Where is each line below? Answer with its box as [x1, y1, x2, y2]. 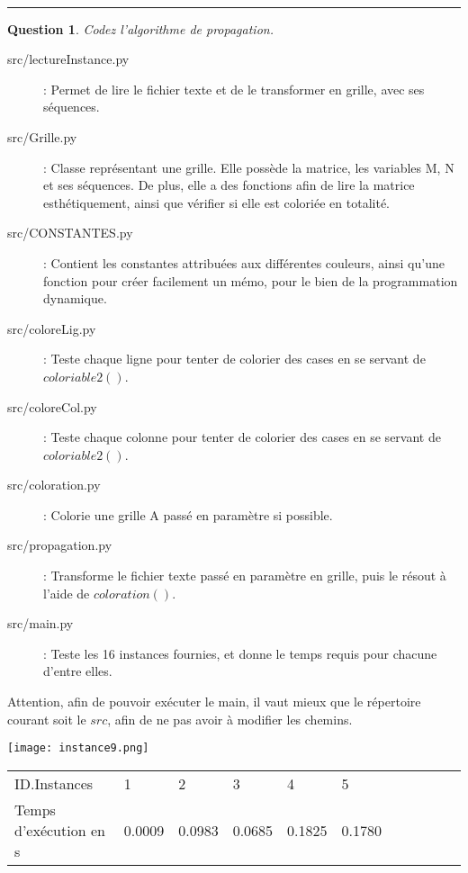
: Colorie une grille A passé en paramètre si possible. [43, 505, 333, 524]
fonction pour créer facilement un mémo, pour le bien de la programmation [43, 271, 458, 290]
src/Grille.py [7, 127, 77, 146]
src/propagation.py [7, 535, 112, 554]
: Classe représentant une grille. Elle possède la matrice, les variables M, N [43, 157, 454, 176]
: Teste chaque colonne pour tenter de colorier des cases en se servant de [43, 427, 441, 446]
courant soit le [7, 709, 86, 728]
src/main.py [7, 614, 74, 633]
